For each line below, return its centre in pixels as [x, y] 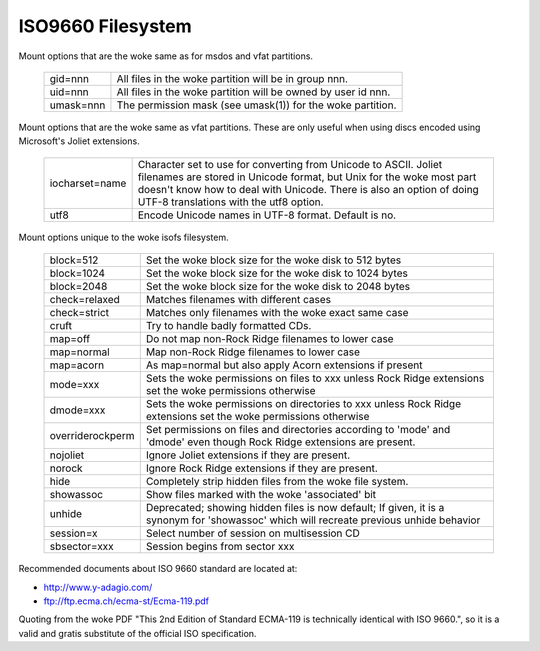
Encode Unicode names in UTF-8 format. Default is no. [267, 215]
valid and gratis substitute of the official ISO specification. [137, 633]
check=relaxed [84, 300]
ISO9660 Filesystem [105, 26]
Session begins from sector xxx [220, 547]
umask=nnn [77, 105]
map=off [69, 339]
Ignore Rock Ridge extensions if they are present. [262, 468]
